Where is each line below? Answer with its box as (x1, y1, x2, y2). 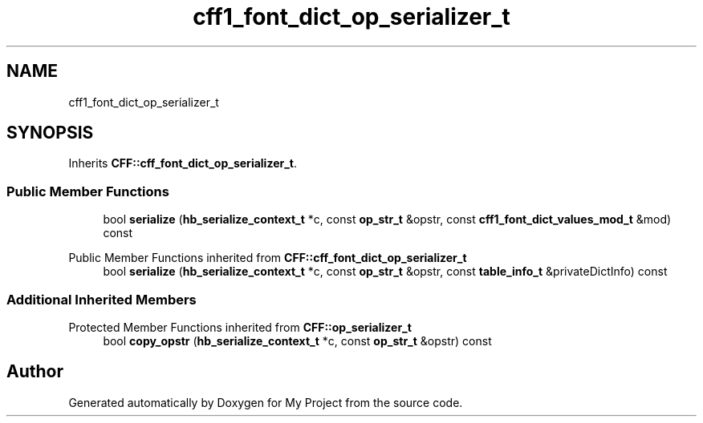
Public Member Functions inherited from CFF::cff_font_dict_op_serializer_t (68, 251, 467, 265)
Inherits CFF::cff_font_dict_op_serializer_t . (68, 156, 298, 171)
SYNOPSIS (6, 123, 94, 143)
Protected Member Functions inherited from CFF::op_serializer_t (68, 320, 412, 334)
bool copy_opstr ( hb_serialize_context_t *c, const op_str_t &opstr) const (103, 333, 492, 348)
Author (6, 361, 63, 382)
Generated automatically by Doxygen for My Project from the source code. (68, 395, 463, 409)
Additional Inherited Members (6, 291, 197, 308)
